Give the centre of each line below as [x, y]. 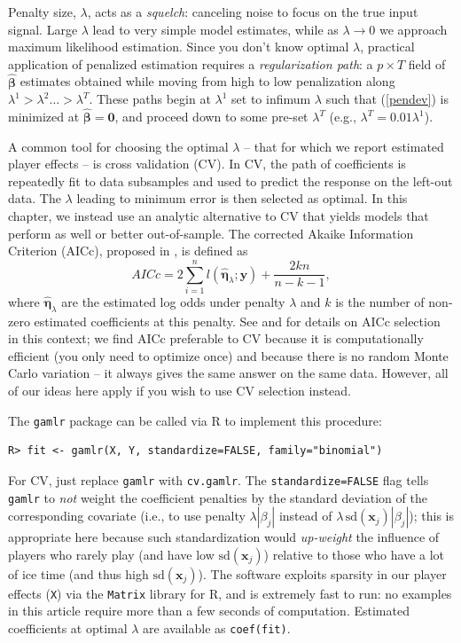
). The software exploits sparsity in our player [322, 573]
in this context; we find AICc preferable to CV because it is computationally [216, 338]
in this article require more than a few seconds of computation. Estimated [209, 611]
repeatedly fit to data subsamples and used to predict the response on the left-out [230, 180]
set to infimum [271, 99]
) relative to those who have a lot [354, 554]
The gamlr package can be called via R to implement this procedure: [195, 420]
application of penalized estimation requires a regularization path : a [191, 63]
